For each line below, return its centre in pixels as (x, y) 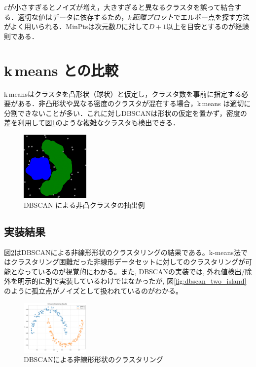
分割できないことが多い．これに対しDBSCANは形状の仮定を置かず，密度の (126, 113)
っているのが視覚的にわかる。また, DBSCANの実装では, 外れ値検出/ (135, 271)
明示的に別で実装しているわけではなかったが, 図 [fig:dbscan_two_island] (132, 281)
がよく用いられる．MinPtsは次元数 (60, 26)
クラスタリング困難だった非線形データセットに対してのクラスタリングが (128, 262)
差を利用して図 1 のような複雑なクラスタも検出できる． (92, 123)
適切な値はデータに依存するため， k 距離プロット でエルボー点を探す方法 (134, 17)
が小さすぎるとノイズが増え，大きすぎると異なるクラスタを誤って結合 (121, 7)
